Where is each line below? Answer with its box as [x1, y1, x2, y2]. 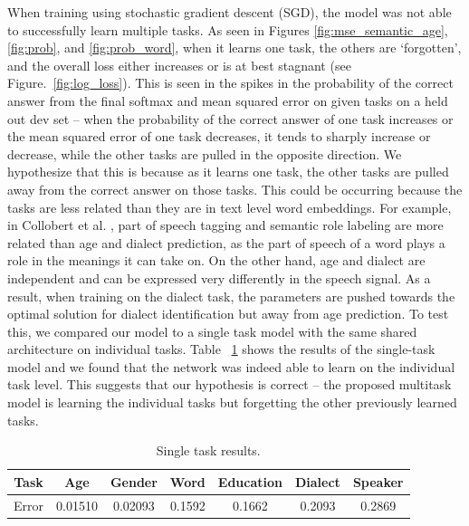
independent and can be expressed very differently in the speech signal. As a [7, 268, 431, 287]
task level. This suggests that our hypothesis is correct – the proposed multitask [7, 375, 452, 394]
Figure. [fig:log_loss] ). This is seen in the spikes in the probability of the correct [7, 73, 454, 92]
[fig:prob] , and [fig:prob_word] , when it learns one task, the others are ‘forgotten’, [7, 38, 462, 57]
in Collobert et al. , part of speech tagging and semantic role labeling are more [7, 215, 444, 234]
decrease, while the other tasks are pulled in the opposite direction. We [7, 144, 402, 163]
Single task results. [156, 441, 261, 460]
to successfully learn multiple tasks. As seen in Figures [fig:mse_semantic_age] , [7, 20, 448, 39]
